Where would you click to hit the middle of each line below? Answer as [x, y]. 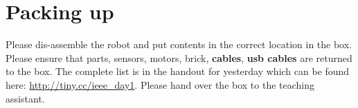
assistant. [25, 98]
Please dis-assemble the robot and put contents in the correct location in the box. [179, 44]
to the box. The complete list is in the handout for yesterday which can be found [178, 71]
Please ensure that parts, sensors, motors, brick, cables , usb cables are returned [179, 57]
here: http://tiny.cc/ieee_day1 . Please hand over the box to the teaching [160, 84]
